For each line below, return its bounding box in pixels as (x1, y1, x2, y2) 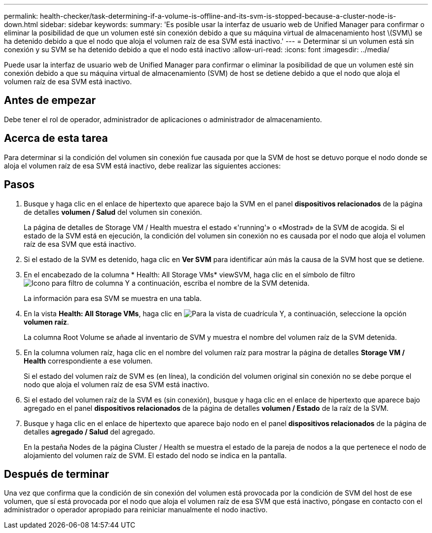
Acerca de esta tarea (4, 132, 108, 145)
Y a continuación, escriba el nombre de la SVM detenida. (125, 278, 310, 287)
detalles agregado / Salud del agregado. (24, 427, 155, 436)
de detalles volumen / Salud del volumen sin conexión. (24, 207, 202, 216)
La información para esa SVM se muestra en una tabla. (24, 294, 202, 302)
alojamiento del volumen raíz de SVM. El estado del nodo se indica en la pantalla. (24, 451, 287, 460)
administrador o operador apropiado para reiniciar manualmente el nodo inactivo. (4, 505, 268, 514)
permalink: (4, 12, 38, 20)
